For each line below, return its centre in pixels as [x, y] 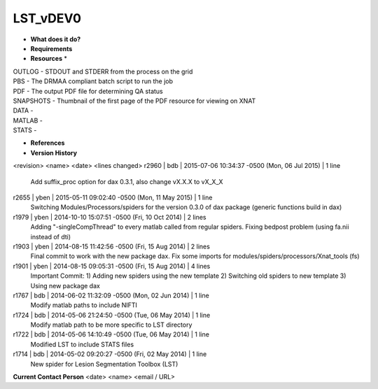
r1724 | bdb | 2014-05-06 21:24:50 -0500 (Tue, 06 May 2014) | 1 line [112, 315]
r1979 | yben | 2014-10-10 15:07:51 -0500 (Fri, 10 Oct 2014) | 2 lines [110, 217]
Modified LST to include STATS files [82, 344]
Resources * [49, 59]
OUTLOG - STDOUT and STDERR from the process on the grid [103, 71]
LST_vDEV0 [47, 18]
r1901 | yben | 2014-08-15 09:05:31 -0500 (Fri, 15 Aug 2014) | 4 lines [112, 266]
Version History [54, 153]
